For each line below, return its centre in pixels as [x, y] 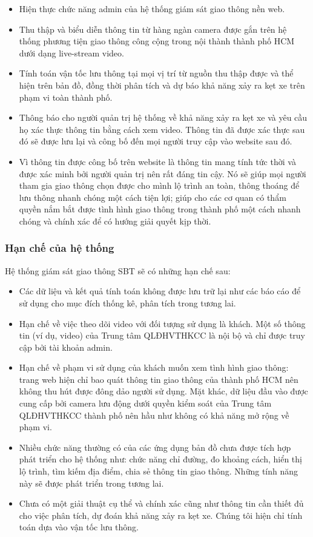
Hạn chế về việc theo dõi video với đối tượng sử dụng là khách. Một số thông [162, 323]
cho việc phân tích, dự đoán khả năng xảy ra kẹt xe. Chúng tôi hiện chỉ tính [161, 515]
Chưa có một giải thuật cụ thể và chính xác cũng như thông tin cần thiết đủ [161, 503]
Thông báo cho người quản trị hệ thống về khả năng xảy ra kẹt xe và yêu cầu [163, 117]
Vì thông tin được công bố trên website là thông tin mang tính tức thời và [157, 161]
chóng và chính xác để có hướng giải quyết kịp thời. [115, 221]
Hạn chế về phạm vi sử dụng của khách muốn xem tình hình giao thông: [154, 367]
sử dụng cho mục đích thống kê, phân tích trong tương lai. [127, 302]
